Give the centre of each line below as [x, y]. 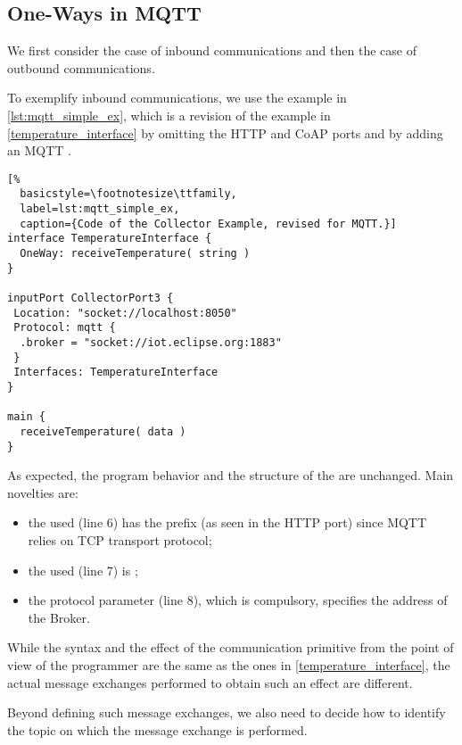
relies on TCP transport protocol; [120, 540]
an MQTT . [39, 150]
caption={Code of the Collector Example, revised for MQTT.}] [208, 223]
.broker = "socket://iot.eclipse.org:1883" [151, 342]
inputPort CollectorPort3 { [91, 298]
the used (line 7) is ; [83, 570]
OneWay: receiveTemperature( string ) [135, 254]
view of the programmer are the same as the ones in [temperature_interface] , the [229, 664]
